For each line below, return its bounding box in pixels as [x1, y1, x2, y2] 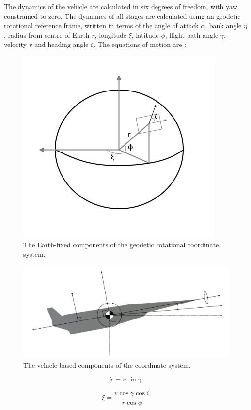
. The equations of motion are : [94, 39, 186, 49]
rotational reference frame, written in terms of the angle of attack [4, 20, 199, 30]
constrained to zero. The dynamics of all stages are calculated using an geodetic [4, 11, 241, 21]
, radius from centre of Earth [4, 30, 90, 40]
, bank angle [205, 20, 242, 30]
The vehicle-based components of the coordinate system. [23, 360, 191, 370]
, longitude [94, 30, 126, 40]
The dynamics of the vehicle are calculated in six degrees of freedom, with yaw [4, 1, 237, 11]
